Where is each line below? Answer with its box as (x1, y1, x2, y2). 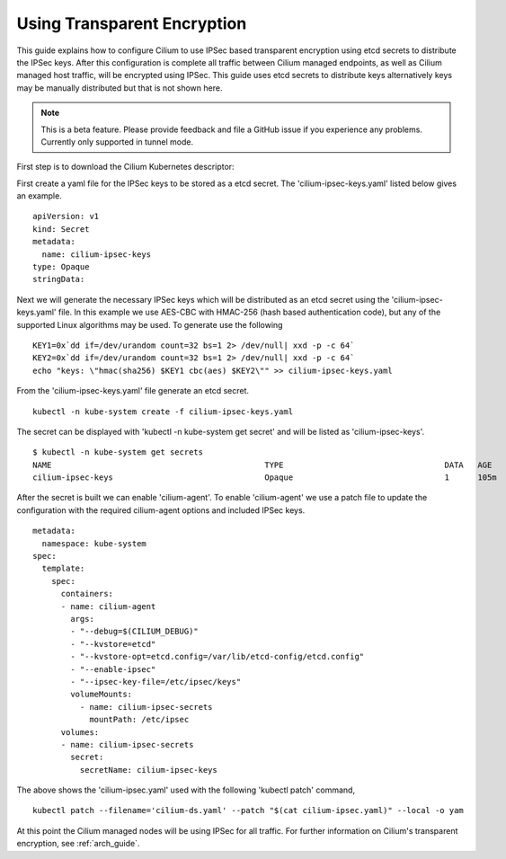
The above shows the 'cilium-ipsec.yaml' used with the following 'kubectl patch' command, (16, 784, 355, 795)
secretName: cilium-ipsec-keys (79, 765, 217, 775)
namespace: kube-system (41, 538, 147, 548)
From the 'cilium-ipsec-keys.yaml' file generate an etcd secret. (16, 385, 250, 396)
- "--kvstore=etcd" (70, 639, 156, 649)
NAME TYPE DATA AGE (32, 459, 493, 470)
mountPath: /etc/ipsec (89, 714, 190, 725)
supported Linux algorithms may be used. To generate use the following (16, 319, 283, 330)
